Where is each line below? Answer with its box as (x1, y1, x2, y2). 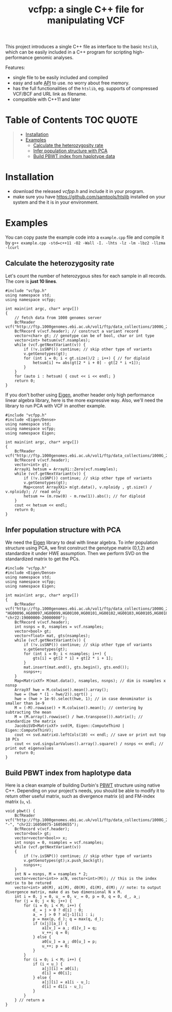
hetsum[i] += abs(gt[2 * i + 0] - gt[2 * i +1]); (32, 360, 141, 365)
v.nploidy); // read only (5, 489, 60, 494)
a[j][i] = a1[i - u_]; (41, 980, 91, 985)
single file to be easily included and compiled (12, 75, 109, 81)
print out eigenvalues (5, 745, 54, 751)
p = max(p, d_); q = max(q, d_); (32, 917, 104, 922)
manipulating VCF (47, 14, 125, 26)
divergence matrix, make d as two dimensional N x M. (5, 890, 123, 895)
